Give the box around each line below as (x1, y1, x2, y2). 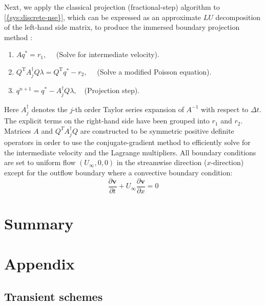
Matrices (4, 125, 31, 136)
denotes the (31, 103, 68, 114)
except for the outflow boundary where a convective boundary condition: (4, 167, 233, 178)
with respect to (201, 103, 249, 114)
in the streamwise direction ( (116, 157, 207, 168)
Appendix (4, 253, 75, 274)
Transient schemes (4, 288, 103, 304)
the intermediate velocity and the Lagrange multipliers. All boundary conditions (4, 147, 256, 157)
